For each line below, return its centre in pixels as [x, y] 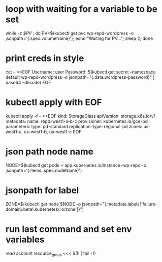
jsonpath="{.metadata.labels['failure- [120, 204]
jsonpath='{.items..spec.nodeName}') [44, 170]
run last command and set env [69, 229]
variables [25, 239]
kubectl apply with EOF [54, 102]
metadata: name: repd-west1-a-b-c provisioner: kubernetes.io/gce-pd [77, 121]
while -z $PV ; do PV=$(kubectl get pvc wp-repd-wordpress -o [70, 33]
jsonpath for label [42, 190]
